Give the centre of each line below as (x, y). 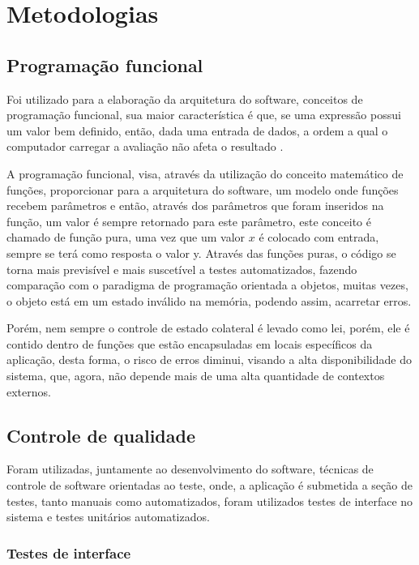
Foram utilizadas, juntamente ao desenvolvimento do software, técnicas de (190, 469)
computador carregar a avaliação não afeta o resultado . (145, 146)
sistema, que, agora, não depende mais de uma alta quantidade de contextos (196, 376)
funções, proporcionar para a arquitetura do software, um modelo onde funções (203, 189)
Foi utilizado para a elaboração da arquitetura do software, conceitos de (185, 98)
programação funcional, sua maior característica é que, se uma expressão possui (204, 115)
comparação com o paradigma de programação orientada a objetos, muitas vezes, (207, 285)
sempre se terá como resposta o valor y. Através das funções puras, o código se (201, 253)
